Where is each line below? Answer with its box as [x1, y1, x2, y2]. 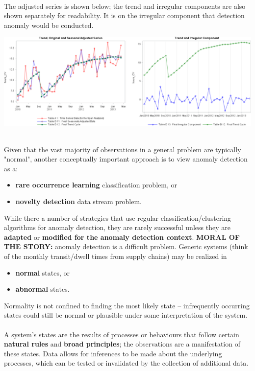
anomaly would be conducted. [4, 20, 94, 30]
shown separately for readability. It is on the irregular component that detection [4, 10, 245, 21]
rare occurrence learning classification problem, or [15, 180, 177, 190]
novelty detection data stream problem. [15, 196, 142, 207]
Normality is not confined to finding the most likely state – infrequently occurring [4, 300, 250, 310]
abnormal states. [15, 284, 70, 294]
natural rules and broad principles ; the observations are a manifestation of [4, 339, 240, 349]
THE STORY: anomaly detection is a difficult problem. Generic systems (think [4, 241, 248, 252]
